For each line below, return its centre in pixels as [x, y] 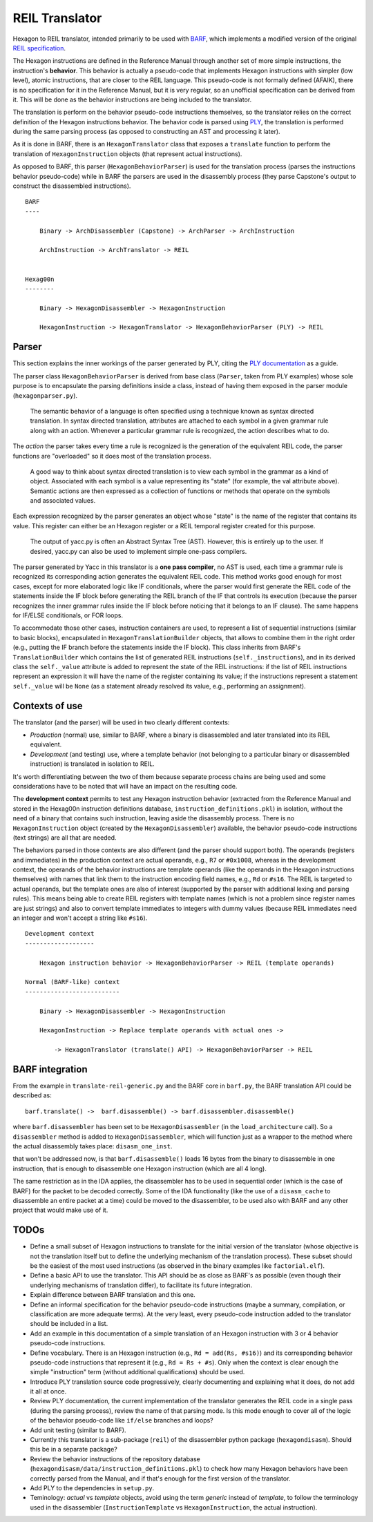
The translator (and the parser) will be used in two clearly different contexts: [121, 722]
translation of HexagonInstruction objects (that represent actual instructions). [127, 154]
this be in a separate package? [74, 1449]
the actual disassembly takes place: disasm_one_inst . [93, 1146]
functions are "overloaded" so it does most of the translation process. [112, 456]
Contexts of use [48, 705]
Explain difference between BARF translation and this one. [113, 1295]
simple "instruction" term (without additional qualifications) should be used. [137, 1372]
